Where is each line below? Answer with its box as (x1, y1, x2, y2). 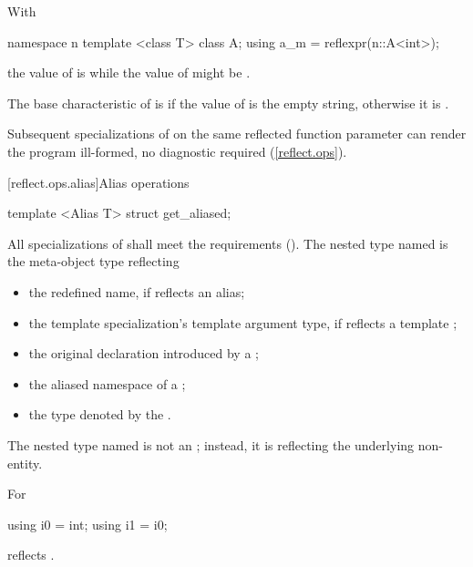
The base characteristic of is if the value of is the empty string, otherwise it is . (7, 93, 449, 112)
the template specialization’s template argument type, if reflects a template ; (28, 313, 458, 332)
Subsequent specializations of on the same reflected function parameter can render (7, 124, 467, 143)
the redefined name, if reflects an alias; (28, 282, 245, 301)
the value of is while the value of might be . (7, 63, 251, 82)
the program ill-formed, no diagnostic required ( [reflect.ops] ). (7, 141, 347, 160)
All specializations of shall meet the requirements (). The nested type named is (7, 233, 448, 253)
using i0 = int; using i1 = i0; (7, 514, 168, 533)
